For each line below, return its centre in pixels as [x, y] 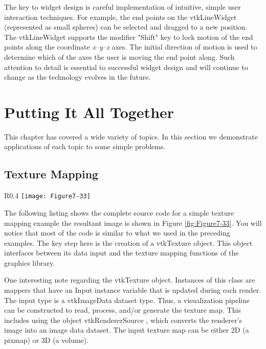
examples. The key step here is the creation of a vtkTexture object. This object [128, 242]
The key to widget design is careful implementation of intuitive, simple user [123, 7]
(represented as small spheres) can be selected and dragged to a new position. [126, 27]
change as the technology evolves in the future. [77, 77]
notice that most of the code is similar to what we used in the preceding [117, 233]
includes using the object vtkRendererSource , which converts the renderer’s [123, 320]
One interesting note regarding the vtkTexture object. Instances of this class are [130, 280]
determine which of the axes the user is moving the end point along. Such [119, 56]
